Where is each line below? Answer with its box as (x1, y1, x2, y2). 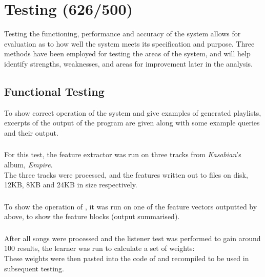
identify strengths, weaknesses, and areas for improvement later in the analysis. (4, 58, 253, 69)
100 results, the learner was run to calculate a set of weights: (4, 243, 195, 253)
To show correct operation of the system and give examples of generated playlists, (4, 107, 261, 118)
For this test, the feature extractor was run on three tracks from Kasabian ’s (4, 149, 241, 160)
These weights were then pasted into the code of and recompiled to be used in (4, 253, 249, 263)
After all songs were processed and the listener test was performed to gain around (4, 232, 261, 243)
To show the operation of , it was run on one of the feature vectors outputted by (4, 201, 257, 211)
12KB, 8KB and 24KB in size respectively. (4, 179, 137, 190)
